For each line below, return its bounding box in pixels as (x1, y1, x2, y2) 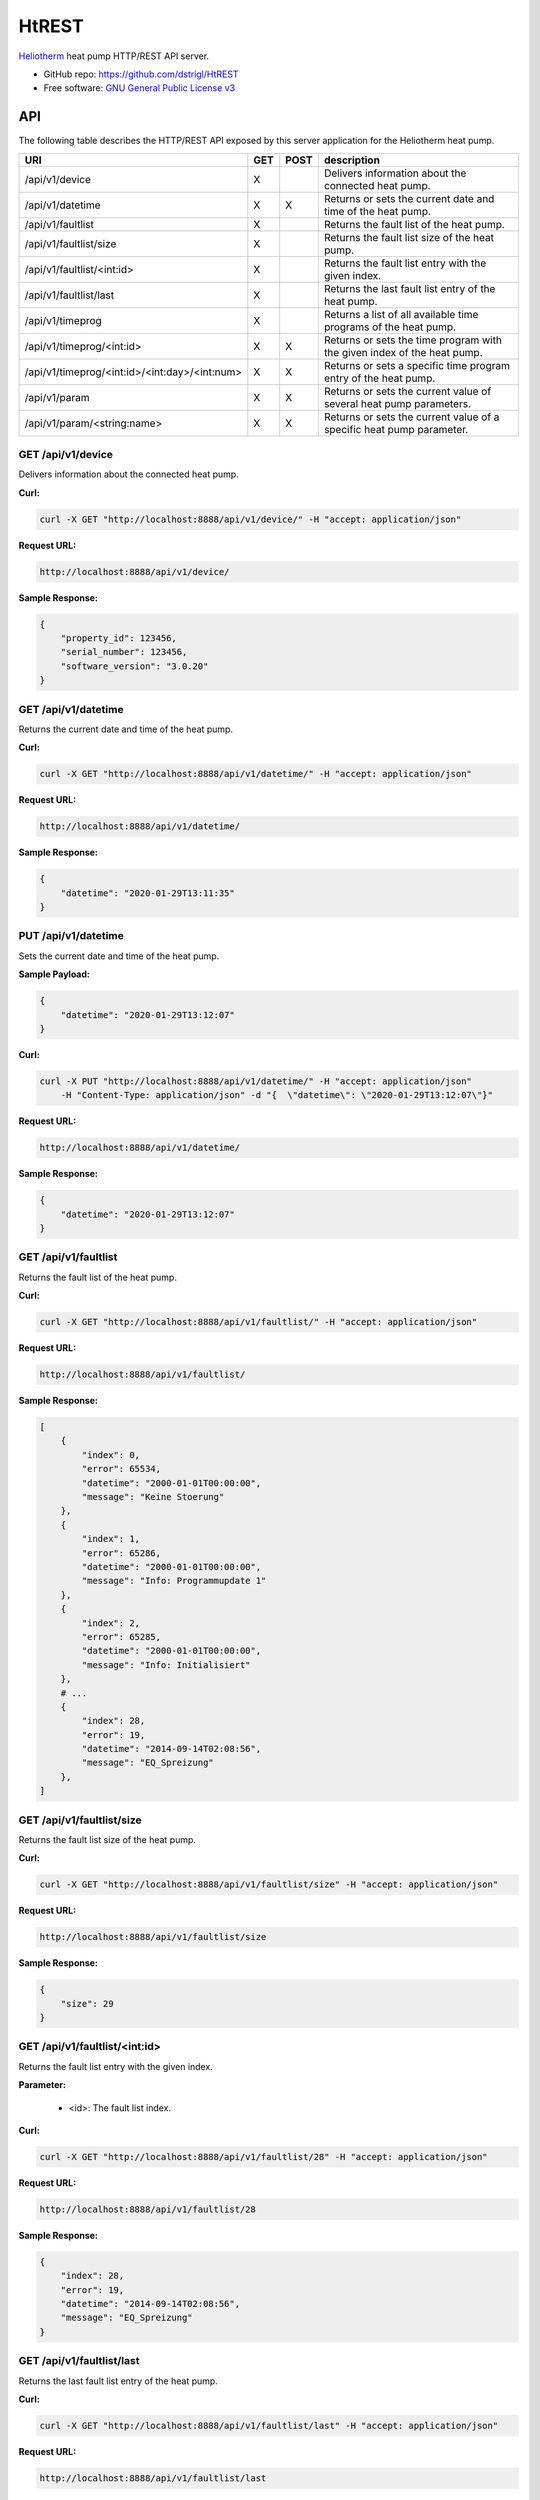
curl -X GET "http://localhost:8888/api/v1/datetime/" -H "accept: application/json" (39, 768, 472, 780)
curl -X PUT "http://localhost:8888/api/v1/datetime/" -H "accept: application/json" (39, 1075, 472, 1087)
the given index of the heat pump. (323, 345, 484, 359)
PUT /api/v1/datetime (18, 929, 125, 943)
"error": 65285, (81, 1631, 162, 1642)
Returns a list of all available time (323, 307, 479, 321)
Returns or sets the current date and (323, 191, 495, 205)
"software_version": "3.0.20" (60, 660, 209, 672)
